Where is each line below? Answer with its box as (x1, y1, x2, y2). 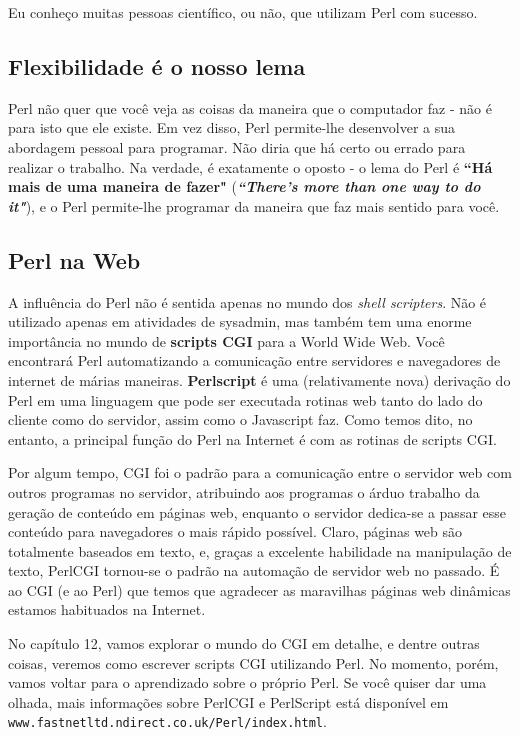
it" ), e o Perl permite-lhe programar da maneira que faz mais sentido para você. (8, 195, 500, 216)
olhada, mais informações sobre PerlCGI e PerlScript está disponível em (8, 691, 449, 712)
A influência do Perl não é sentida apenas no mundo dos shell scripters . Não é (8, 291, 487, 312)
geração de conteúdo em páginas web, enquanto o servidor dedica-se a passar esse (8, 501, 507, 522)
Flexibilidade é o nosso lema (8, 50, 306, 81)
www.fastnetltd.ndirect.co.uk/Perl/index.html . (8, 711, 327, 732)
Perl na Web (8, 244, 141, 275)
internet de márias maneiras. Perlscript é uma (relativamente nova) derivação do (8, 369, 511, 390)
